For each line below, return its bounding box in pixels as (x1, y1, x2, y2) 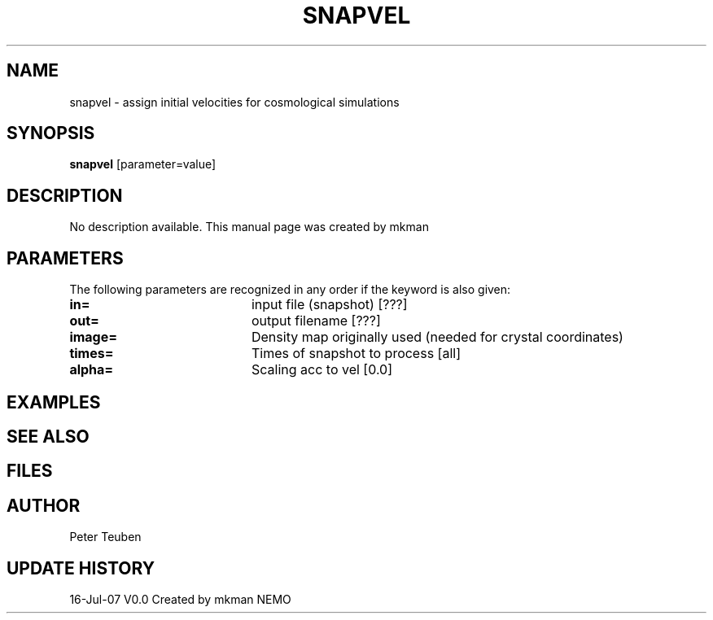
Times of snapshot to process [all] (251, 345, 461, 362)
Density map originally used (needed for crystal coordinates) (251, 329, 623, 346)
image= (69, 329, 118, 346)
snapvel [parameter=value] (69, 157, 217, 172)
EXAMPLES (7, 391, 101, 413)
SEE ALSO (7, 426, 90, 447)
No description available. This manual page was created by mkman (69, 220, 429, 234)
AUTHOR (7, 495, 81, 516)
